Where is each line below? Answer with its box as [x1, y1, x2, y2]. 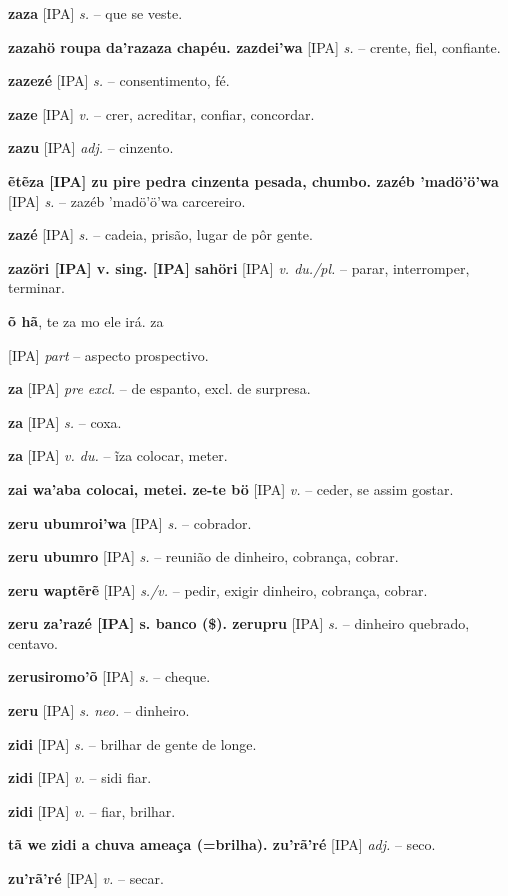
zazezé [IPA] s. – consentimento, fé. [8, 70, 230, 91]
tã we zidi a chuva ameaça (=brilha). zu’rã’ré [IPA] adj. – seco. [8, 834, 436, 855]
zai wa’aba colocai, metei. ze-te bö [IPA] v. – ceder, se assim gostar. [8, 478, 454, 499]
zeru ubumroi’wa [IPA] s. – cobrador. [8, 512, 252, 533]
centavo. [8, 632, 58, 653]
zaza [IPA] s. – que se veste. [8, 3, 183, 23]
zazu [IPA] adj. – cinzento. [8, 137, 174, 158]
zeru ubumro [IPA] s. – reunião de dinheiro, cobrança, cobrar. [8, 546, 399, 567]
